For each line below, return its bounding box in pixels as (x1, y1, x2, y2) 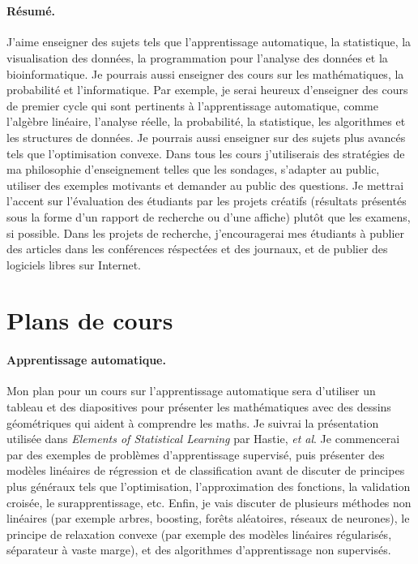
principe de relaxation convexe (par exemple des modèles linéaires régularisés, (6, 525, 392, 542)
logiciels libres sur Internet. (6, 256, 142, 273)
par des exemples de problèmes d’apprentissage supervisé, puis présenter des (6, 446, 385, 463)
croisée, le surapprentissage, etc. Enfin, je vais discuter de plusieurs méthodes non (6, 493, 412, 510)
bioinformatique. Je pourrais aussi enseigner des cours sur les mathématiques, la (6, 65, 404, 82)
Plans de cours (6, 304, 173, 337)
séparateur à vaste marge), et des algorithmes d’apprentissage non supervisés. (6, 541, 391, 558)
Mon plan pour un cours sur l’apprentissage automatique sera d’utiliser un (6, 382, 376, 399)
